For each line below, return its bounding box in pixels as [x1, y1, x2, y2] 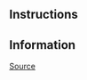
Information [9, 37, 76, 52]
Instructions [9, 7, 78, 22]
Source [9, 61, 36, 72]
